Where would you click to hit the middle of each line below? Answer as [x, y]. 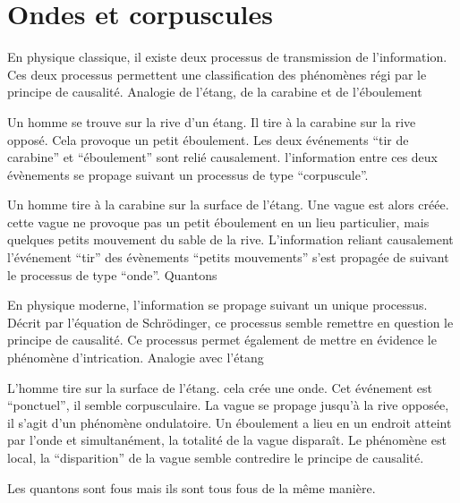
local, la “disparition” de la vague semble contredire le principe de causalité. [216, 457]
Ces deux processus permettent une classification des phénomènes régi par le [217, 74]
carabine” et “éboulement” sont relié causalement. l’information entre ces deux [223, 157]
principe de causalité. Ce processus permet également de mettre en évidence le [222, 340]
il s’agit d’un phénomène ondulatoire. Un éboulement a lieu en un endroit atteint [230, 422]
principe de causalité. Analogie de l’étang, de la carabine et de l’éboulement [215, 92]
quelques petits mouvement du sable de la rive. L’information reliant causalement [230, 239]
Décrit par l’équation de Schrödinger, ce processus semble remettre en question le [230, 322]
